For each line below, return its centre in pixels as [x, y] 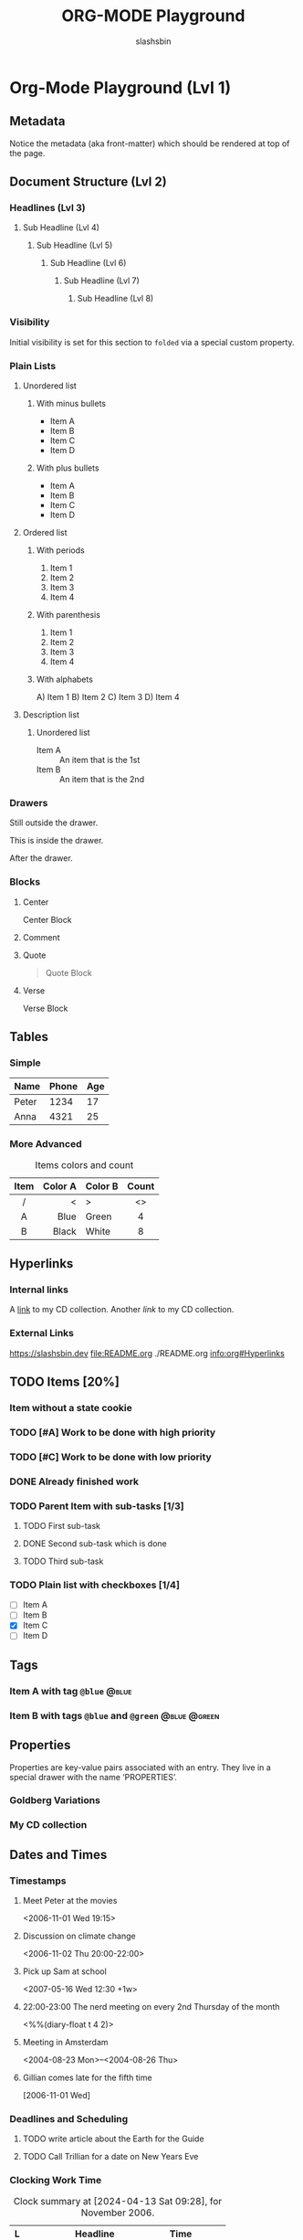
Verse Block [45, 1008]
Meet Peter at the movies [70, 1901]
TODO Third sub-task [63, 1561]
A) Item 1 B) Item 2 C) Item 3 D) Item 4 [108, 697]
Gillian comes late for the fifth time [87, 2078]
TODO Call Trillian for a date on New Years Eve [110, 2157]
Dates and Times [58, 1855]
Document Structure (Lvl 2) [88, 182]
